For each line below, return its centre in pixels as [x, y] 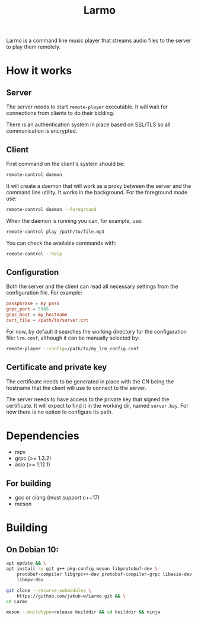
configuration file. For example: [44, 293]
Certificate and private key [57, 367]
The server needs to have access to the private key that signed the [88, 399]
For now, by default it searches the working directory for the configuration [96, 331]
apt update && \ [26, 564]
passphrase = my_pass [33, 304]
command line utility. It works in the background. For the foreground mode [97, 192]
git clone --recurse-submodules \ [49, 590]
